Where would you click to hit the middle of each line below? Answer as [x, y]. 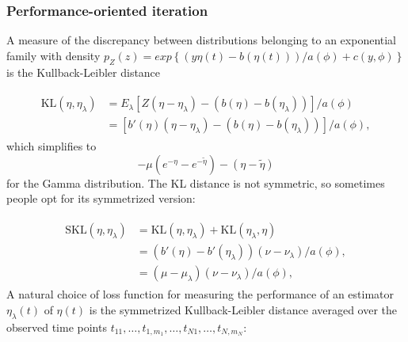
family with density [53, 55]
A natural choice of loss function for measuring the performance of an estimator [200, 294]
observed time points [57, 327]
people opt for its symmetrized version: [101, 198]
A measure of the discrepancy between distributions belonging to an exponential [201, 40]
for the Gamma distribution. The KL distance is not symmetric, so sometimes [196, 182]
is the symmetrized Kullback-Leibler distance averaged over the [243, 309]
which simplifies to [51, 146]
